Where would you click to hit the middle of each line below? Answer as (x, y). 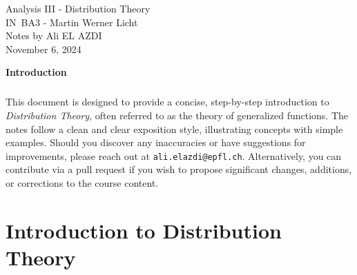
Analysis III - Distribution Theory (78, 8)
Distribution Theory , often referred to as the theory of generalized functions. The (177, 115)
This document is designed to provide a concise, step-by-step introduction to (167, 102)
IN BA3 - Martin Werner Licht (72, 22)
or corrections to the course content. (82, 182)
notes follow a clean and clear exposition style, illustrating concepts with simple (174, 129)
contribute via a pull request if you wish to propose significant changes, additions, (179, 169)
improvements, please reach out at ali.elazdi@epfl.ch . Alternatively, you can (174, 155)
